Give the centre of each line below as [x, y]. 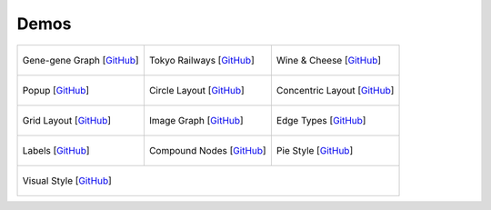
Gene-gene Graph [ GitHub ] [81, 60]
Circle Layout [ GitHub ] [196, 90]
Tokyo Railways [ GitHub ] [201, 60]
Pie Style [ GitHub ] [315, 150]
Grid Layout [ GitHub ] [67, 120]
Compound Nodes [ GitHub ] [208, 150]
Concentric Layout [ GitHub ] [335, 90]
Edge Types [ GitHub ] [321, 120]
